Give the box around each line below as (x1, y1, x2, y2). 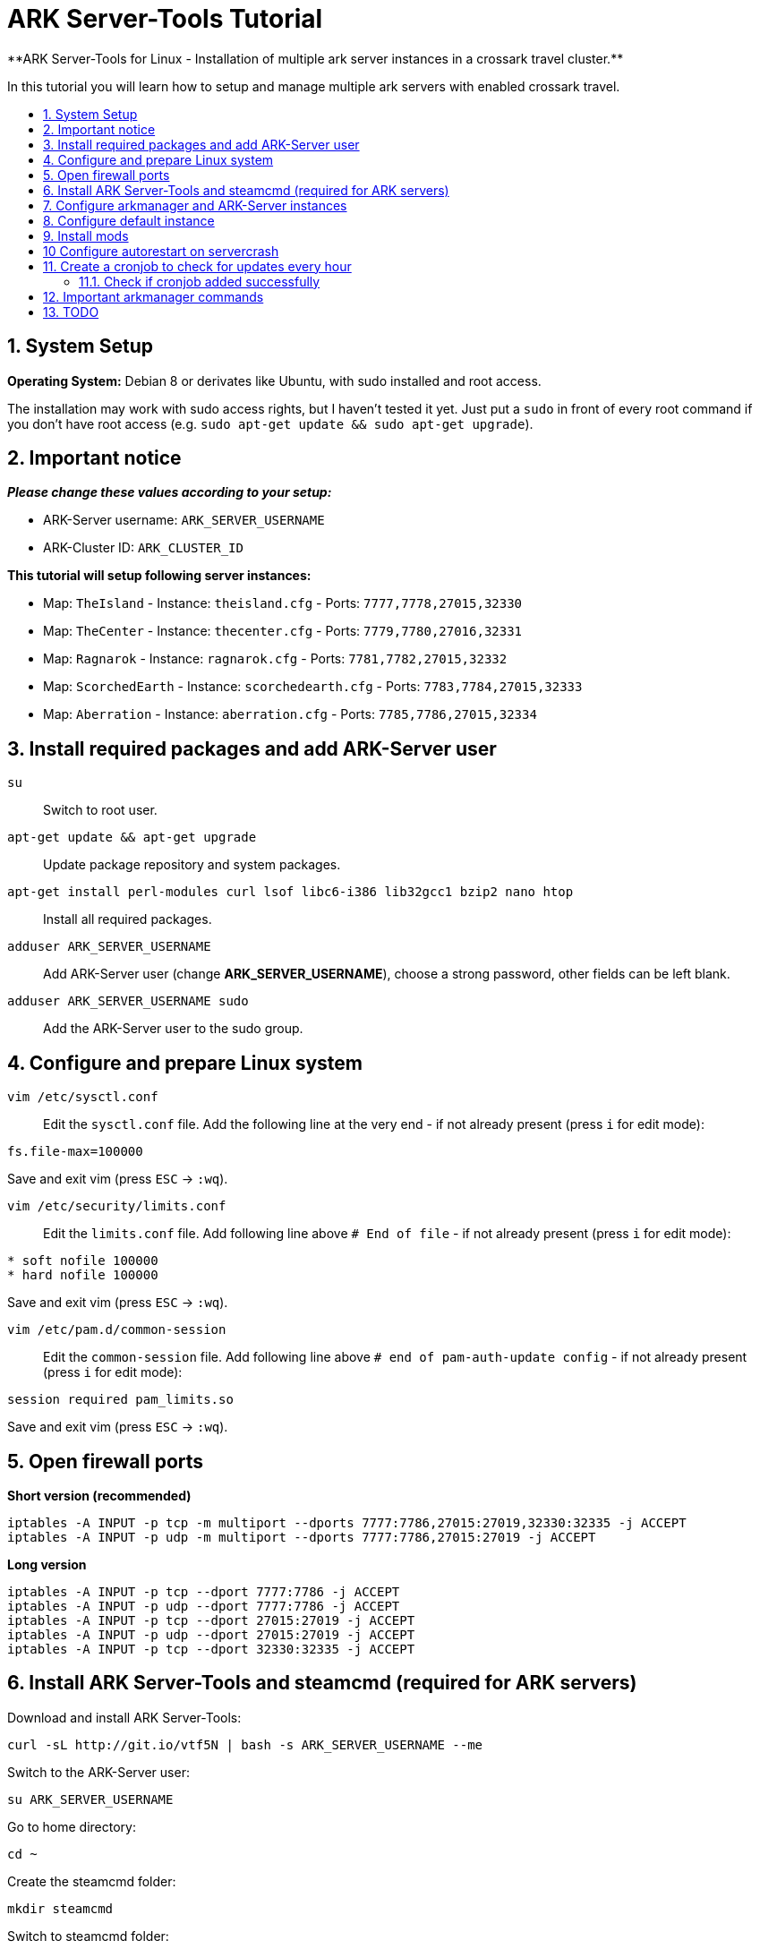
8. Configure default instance (43, 212, 215, 228)
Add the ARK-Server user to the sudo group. (43, 1021, 303, 1037)
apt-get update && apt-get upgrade (7, 830, 257, 845)
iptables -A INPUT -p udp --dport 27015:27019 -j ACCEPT (7, 1627, 415, 1642)
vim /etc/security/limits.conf (7, 1199, 226, 1214)
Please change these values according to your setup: (7, 484, 332, 500)
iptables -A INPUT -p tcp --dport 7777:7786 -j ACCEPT (7, 1584, 400, 1599)
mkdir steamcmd (7, 1901, 114, 1916)
